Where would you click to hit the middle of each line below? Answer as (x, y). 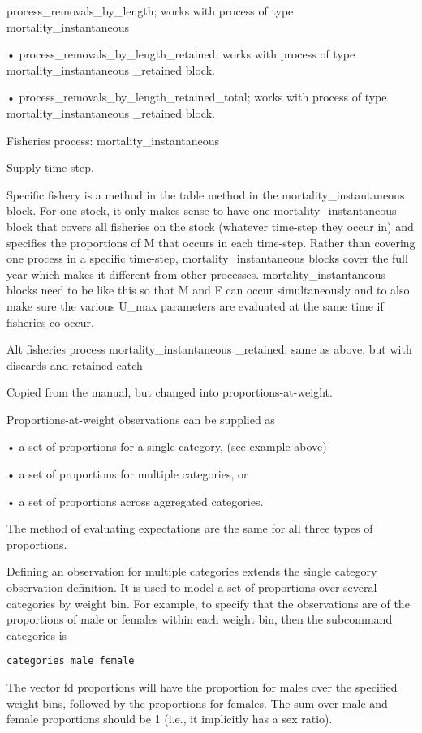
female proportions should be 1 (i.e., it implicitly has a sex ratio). (170, 719)
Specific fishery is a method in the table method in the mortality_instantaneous (206, 194)
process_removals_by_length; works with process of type (150, 11)
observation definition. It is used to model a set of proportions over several (192, 587)
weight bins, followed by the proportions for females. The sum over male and (197, 703)
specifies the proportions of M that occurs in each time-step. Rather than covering (211, 242)
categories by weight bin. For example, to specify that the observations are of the (208, 603)
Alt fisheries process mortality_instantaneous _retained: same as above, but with (209, 349)
